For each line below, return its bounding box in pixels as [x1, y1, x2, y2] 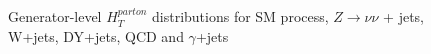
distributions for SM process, [152, 6, 329, 27]
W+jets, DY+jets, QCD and [8, 25, 184, 46]
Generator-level [8, 6, 102, 27]
